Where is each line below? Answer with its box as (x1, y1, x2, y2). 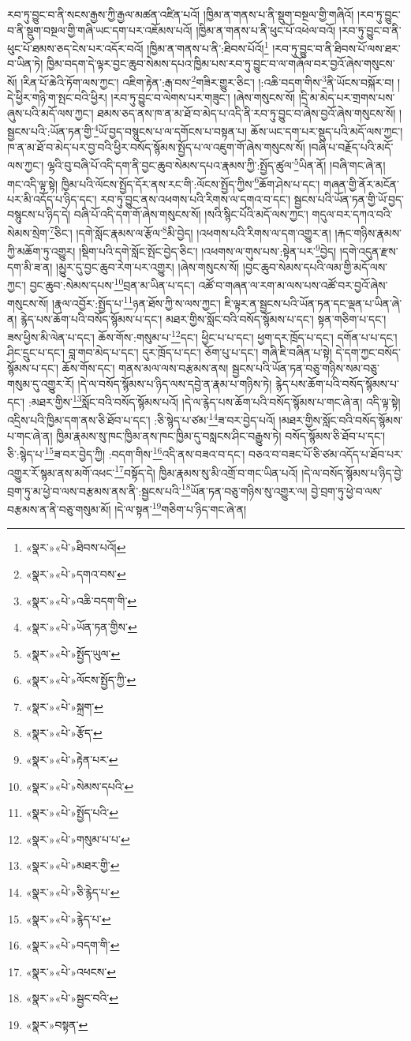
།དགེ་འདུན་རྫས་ (339, 242, 398, 259)
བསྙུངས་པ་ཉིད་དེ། (7, 206, 71, 223)
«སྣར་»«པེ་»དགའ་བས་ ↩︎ (25, 565, 126, 582)
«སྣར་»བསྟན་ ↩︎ (25, 1017, 88, 1032)
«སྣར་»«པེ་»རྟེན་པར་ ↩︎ (25, 751, 118, 768)
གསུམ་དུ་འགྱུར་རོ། (7, 375, 74, 391)
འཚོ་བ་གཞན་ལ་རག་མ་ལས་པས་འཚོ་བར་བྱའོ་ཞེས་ (198, 276, 388, 293)
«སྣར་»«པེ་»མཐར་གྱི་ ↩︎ (25, 857, 120, 874)
